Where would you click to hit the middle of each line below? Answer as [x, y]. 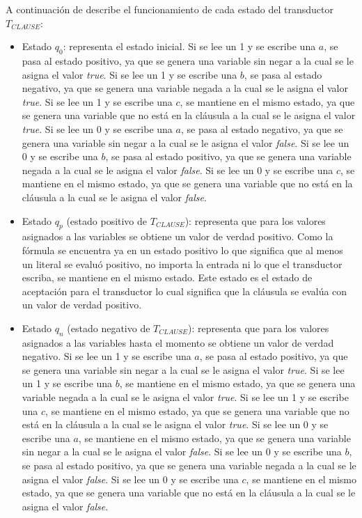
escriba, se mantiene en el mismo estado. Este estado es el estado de [167, 277]
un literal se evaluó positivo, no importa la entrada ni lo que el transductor [182, 264]
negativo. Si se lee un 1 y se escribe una [107, 356]
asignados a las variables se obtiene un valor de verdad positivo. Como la [178, 236]
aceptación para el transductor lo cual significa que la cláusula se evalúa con [184, 291]
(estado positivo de [107, 220]
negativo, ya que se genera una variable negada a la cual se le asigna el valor [185, 88]
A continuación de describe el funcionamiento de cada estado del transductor [170, 9]
